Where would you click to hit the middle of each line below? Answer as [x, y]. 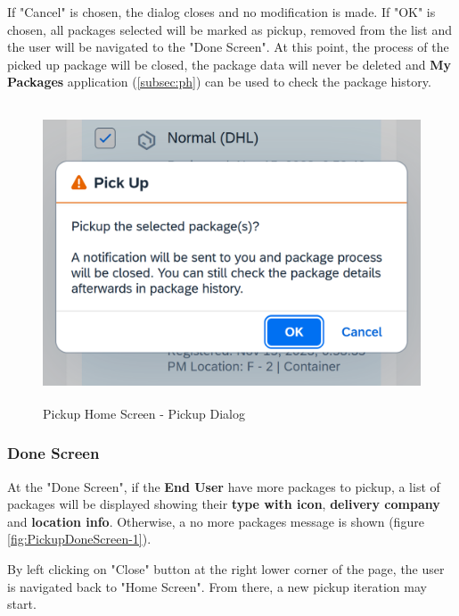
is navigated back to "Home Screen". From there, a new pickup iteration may [217, 586]
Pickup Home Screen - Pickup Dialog [144, 413]
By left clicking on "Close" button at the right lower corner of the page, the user [226, 569]
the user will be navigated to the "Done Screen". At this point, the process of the [228, 47]
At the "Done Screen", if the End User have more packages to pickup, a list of [224, 486]
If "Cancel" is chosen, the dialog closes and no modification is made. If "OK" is [221, 12]
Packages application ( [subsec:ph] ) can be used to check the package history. [219, 82]
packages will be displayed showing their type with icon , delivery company [224, 504]
